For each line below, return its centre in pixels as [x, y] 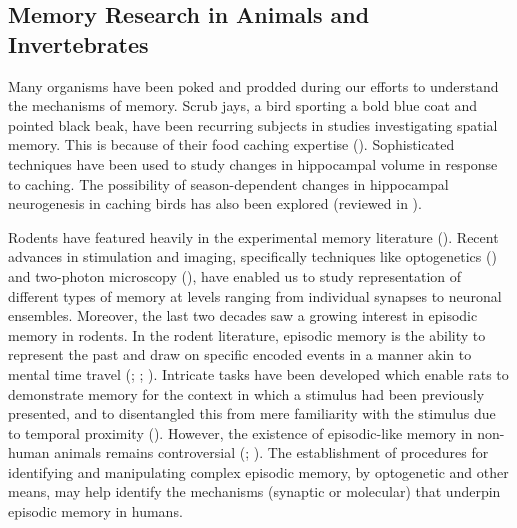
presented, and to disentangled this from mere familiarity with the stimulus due [252, 413]
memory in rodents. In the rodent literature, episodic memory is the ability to [247, 334]
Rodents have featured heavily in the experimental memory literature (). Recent [253, 236]
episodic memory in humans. [95, 511]
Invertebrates [78, 43]
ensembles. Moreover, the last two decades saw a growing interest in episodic [243, 315]
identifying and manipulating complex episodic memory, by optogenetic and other [258, 471]
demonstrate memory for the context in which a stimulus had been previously [246, 393]
